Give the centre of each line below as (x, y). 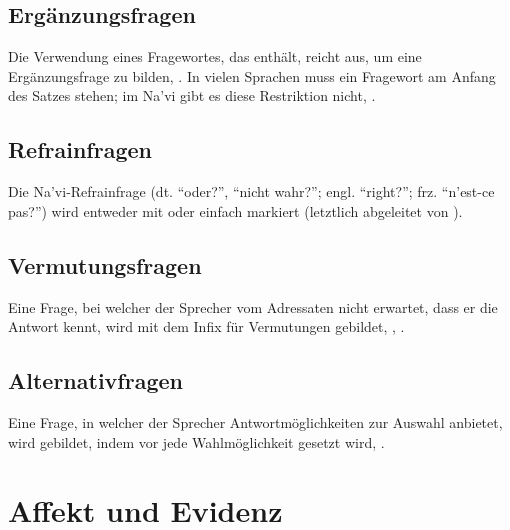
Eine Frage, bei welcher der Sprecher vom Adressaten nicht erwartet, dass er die (253, 306)
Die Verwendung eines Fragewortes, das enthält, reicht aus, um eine (215, 56)
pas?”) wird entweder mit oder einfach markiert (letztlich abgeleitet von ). (235, 210)
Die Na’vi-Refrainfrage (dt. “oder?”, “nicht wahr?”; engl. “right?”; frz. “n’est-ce (251, 191)
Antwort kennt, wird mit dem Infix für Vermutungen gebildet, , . (206, 326)
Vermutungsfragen (105, 264)
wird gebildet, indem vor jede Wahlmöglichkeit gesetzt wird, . (196, 441)
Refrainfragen (80, 149)
